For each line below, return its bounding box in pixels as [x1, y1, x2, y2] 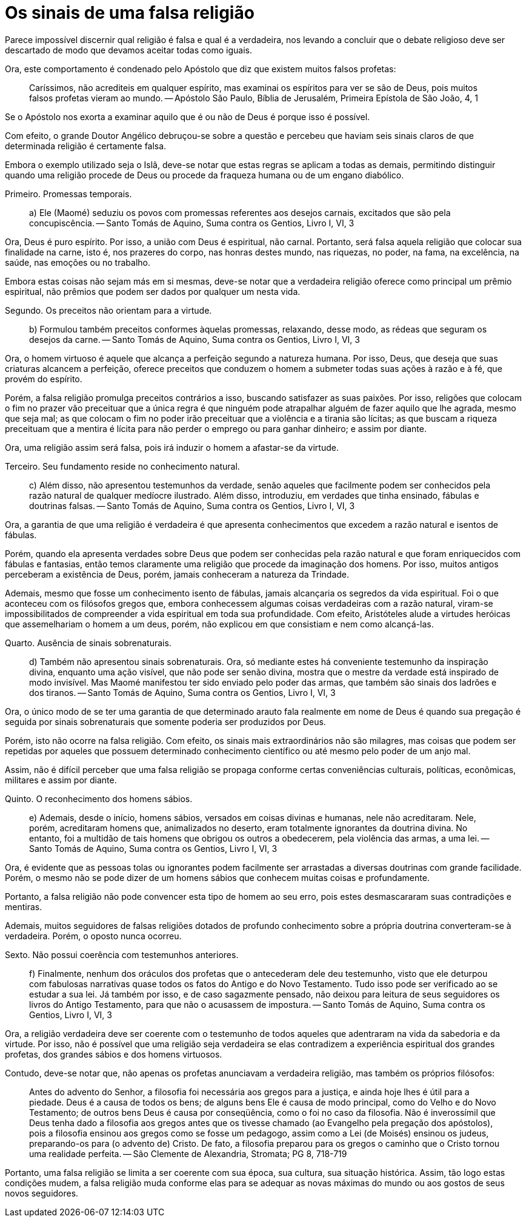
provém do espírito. [5, 373, 82, 384]
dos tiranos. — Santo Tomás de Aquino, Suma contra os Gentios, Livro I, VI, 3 [29, 687, 336, 698]
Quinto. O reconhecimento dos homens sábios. [5, 793, 193, 804]
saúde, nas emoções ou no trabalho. [5, 257, 150, 268]
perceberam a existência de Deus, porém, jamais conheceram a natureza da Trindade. [5, 569, 350, 579]
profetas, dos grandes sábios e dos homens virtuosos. [5, 1048, 222, 1059]
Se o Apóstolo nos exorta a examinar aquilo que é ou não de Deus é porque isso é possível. [5, 111, 370, 122]
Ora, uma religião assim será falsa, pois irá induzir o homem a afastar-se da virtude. [5, 442, 339, 453]
